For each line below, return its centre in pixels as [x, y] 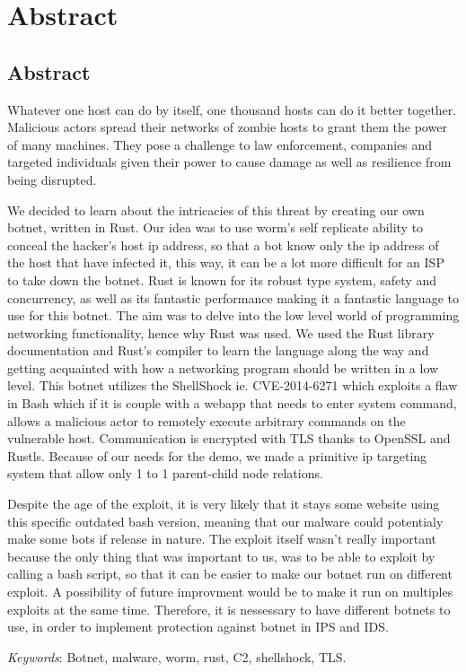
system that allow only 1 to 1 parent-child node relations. [165, 473]
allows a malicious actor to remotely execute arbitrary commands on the [207, 420]
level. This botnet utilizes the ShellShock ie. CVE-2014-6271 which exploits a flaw [233, 385]
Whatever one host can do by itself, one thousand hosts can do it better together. [232, 109]
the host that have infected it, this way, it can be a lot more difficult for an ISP [226, 262]
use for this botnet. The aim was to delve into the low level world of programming [233, 315]
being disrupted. [52, 179]
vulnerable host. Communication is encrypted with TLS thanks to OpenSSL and [229, 438]
